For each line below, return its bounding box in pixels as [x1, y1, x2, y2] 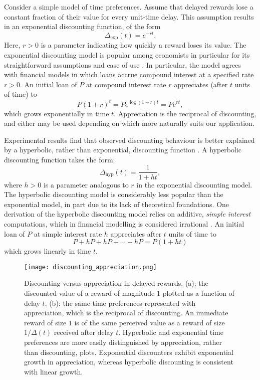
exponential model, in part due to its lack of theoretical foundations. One [4, 199, 229, 209]
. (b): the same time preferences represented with [45, 297, 196, 308]
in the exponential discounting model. [136, 179, 252, 189]
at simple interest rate [34, 228, 102, 239]
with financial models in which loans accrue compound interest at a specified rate [4, 69, 254, 80]
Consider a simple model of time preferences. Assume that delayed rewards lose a [4, 2, 253, 12]
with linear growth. [24, 366, 83, 376]
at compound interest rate [86, 79, 166, 89]
